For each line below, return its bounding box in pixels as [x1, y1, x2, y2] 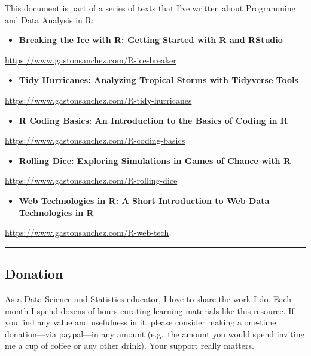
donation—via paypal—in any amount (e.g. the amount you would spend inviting [5, 327, 305, 340]
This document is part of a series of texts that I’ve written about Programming [5, 2, 296, 14]
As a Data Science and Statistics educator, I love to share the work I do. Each [5, 292, 292, 305]
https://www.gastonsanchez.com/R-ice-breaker [5, 53, 176, 66]
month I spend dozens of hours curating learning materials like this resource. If [5, 304, 294, 317]
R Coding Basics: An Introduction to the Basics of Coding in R [19, 114, 288, 126]
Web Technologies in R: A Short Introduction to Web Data [19, 194, 270, 206]
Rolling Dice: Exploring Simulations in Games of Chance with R [19, 154, 291, 166]
